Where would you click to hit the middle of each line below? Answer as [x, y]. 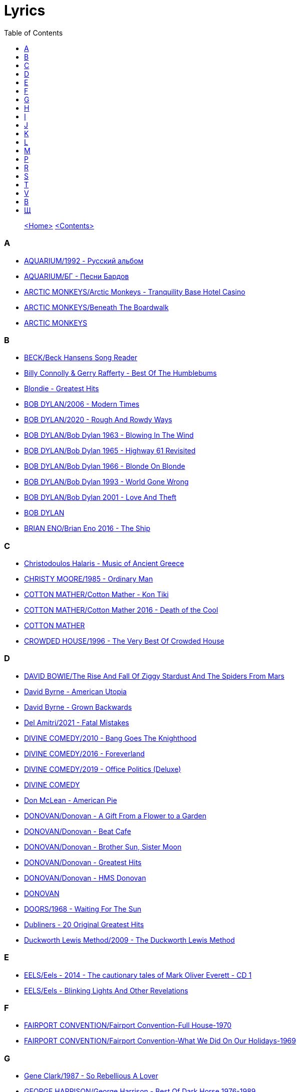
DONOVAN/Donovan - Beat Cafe [78, 831]
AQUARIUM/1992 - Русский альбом [84, 260]
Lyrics [25, 11]
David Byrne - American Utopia [75, 691]
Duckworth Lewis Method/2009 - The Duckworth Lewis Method [129, 940]
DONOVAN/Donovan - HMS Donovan [85, 878]
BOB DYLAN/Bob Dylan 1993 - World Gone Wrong [106, 482]
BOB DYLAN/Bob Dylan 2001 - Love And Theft [100, 497]
